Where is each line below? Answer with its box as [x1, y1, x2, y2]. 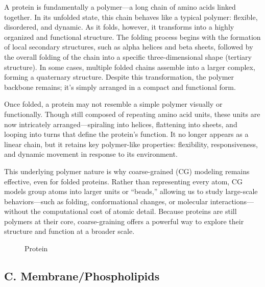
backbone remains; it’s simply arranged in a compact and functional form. [4, 81, 236, 92]
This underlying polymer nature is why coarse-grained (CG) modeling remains [4, 165, 250, 176]
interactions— [210, 196, 254, 206]
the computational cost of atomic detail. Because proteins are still [31, 206, 237, 217]
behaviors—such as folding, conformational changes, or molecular [4, 196, 208, 206]
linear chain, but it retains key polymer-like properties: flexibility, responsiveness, [4, 138, 258, 149]
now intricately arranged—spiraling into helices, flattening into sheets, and [4, 118, 237, 129]
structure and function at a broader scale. [4, 226, 135, 236]
